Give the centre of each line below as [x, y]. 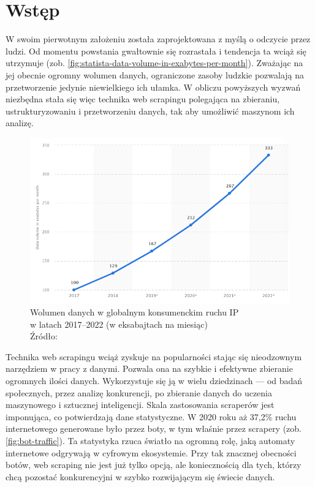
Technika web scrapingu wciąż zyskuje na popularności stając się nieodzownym [154, 356]
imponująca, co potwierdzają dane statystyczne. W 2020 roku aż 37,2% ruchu [151, 416]
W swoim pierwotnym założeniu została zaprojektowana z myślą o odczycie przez [158, 39]
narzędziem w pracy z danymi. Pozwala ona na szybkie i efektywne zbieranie [149, 368]
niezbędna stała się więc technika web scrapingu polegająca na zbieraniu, [143, 99]
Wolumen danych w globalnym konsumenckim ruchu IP [135, 312]
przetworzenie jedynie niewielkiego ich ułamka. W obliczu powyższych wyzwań [153, 87]
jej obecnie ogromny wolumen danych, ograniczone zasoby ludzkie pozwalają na [155, 74]
